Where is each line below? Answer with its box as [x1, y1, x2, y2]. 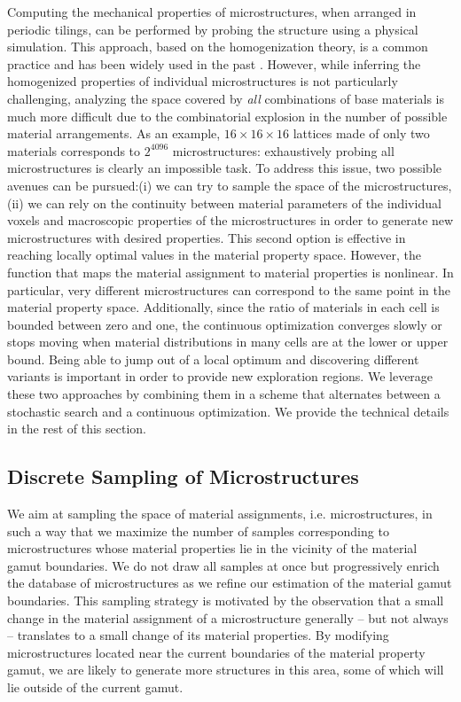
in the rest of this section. [7, 419, 146, 438]
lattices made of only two [293, 124, 430, 143]
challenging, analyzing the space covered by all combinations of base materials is [7, 89, 445, 107]
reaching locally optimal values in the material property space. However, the [7, 246, 421, 264]
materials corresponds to [7, 141, 141, 160]
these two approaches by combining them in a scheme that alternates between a [7, 385, 441, 403]
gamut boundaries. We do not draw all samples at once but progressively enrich [7, 556, 440, 574]
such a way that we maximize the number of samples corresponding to [7, 521, 389, 540]
